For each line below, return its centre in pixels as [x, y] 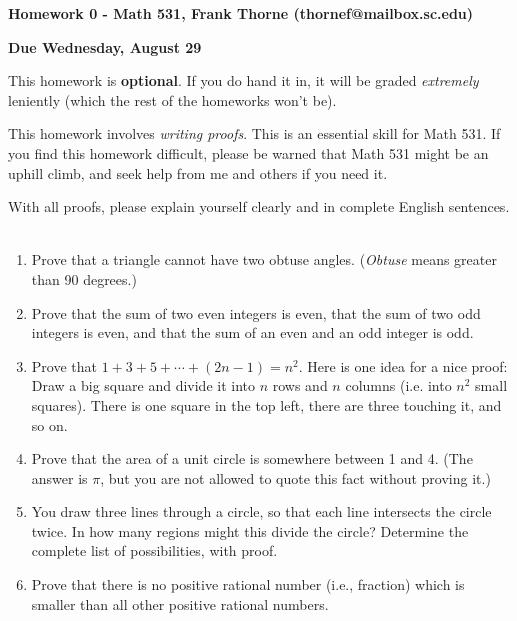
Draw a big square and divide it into [143, 385]
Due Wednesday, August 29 [105, 46]
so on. [49, 424]
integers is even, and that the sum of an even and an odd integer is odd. [252, 332]
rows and [300, 385]
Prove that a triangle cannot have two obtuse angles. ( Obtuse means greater [264, 259]
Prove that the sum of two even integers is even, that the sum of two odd [256, 312]
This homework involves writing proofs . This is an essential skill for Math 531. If [254, 133]
